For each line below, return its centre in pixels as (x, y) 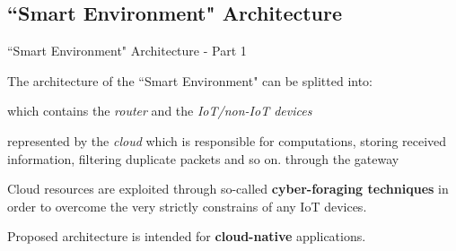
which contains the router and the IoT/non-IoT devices (160, 111)
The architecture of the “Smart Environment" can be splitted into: (190, 80)
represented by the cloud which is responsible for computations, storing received (227, 140)
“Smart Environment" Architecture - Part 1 (127, 51)
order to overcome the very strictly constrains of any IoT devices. (187, 206)
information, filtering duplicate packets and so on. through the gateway (203, 158)
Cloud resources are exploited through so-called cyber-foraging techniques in (228, 189)
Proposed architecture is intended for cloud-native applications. (187, 236)
